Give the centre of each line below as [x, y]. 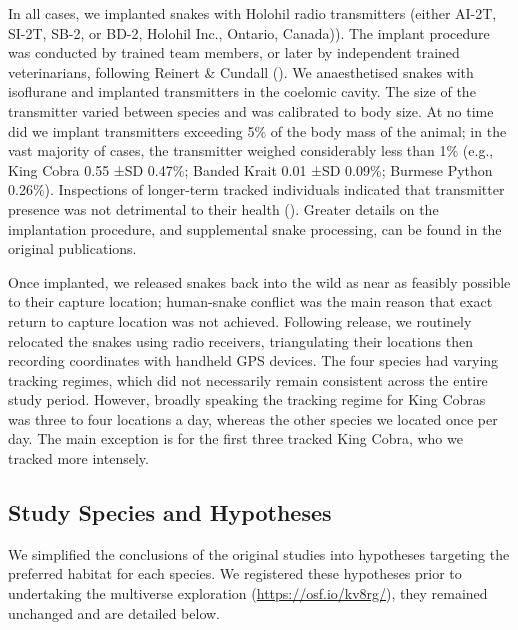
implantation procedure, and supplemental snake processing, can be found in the [255, 228]
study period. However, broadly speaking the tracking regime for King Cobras [247, 399]
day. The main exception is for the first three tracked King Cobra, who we [235, 438]
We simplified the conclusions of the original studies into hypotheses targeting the [259, 553]
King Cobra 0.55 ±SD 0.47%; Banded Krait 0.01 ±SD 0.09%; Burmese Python [250, 169]
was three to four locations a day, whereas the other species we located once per [253, 418]
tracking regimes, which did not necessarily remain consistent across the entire [248, 379]
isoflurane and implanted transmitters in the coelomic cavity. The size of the [242, 91]
